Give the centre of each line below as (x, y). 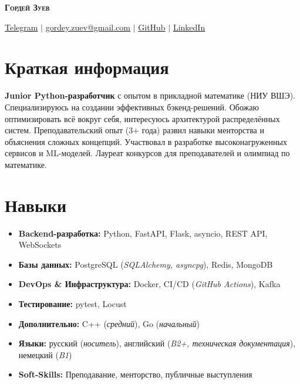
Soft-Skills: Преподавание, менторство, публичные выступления (135, 374)
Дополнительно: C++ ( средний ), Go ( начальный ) (109, 323)
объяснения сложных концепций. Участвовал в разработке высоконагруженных (146, 141)
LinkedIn (189, 27)
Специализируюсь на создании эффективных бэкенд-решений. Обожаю (132, 107)
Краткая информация (87, 67)
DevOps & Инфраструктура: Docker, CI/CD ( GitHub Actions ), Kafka (149, 284)
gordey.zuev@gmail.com (88, 27)
